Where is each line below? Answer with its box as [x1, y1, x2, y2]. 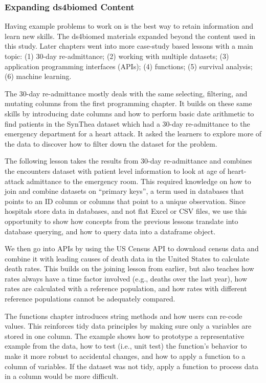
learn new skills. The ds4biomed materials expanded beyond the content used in [5, 30, 256, 41]
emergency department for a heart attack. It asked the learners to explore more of [5, 128, 262, 139]
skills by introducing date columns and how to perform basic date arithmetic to [5, 108, 254, 118]
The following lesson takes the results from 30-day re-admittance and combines [5, 155, 252, 166]
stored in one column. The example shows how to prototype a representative [5, 330, 245, 341]
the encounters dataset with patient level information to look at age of [5, 165, 226, 176]
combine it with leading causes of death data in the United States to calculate [5, 253, 250, 264]
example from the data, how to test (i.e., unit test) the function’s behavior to [5, 340, 247, 351]
